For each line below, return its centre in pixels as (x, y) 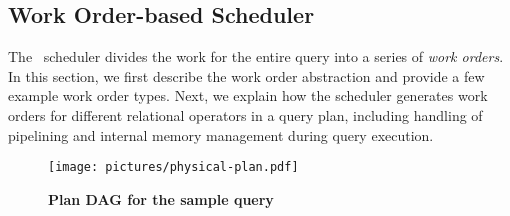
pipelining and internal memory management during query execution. (221, 134)
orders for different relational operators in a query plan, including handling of (245, 114)
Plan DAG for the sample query (161, 198)
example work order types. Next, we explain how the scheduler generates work (248, 95)
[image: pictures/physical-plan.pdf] (173, 167)
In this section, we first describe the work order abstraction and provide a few (246, 75)
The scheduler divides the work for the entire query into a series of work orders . (256, 56)
